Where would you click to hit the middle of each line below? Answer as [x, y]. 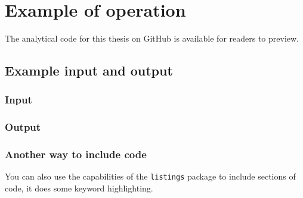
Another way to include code [76, 154]
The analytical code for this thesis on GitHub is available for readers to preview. [152, 38]
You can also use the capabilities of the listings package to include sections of [150, 176]
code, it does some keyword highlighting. [79, 188]
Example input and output [89, 70]
